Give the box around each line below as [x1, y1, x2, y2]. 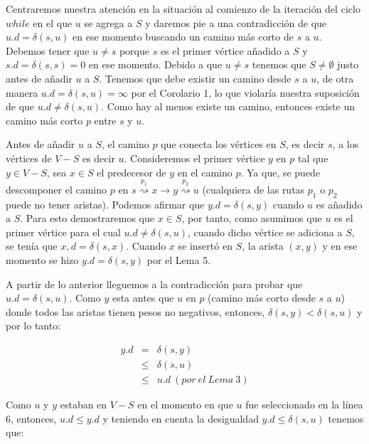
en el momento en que [137, 397, 233, 412]
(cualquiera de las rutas [202, 181, 305, 196]
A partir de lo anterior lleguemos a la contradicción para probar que [6, 276, 303, 291]
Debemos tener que [6, 43, 90, 58]
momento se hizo [6, 253, 79, 268]
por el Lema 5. [146, 253, 211, 268]
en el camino [177, 164, 232, 179]
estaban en [60, 397, 107, 412]
